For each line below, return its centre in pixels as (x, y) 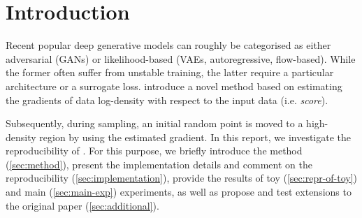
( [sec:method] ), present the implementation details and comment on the (159, 164)
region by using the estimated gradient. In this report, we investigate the (195, 137)
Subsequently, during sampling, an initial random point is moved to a (154, 123)
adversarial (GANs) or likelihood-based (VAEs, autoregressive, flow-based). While (181, 58)
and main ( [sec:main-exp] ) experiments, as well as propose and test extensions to (179, 192)
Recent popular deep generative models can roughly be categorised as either (168, 45)
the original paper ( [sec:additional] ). (82, 205)
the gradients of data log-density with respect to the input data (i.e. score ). (167, 100)
